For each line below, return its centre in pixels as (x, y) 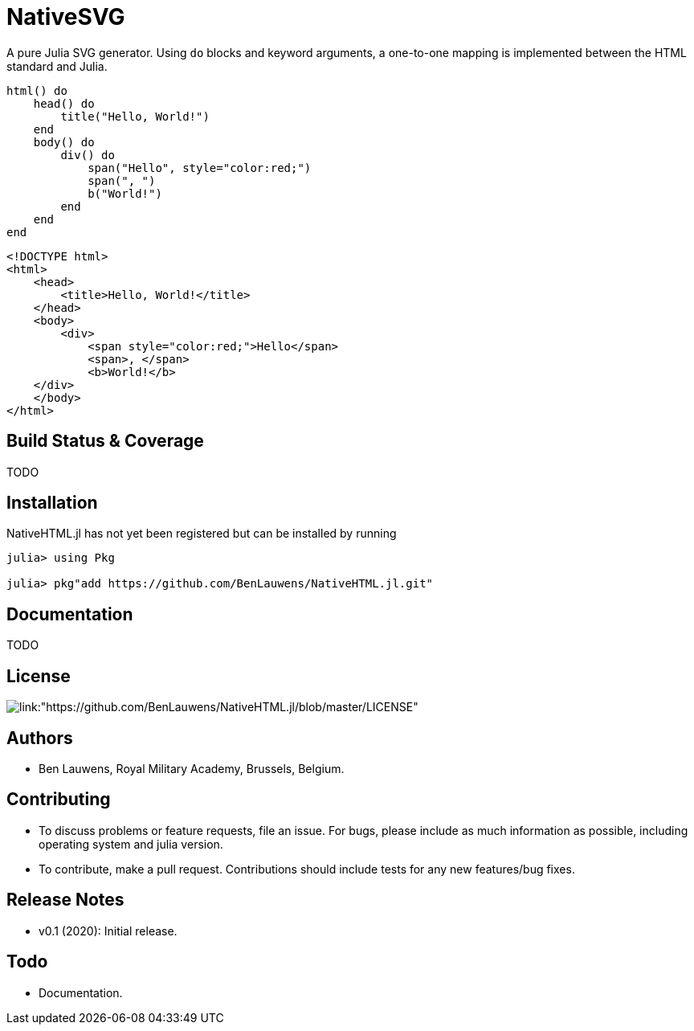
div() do (88, 155)
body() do (64, 142)
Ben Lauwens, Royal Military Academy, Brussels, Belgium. (192, 768)
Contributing (59, 800)
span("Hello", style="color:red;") (200, 168)
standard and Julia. (57, 66)
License (39, 676)
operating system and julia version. (131, 844)
